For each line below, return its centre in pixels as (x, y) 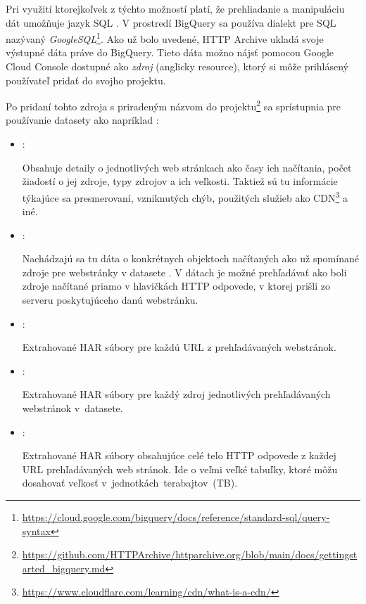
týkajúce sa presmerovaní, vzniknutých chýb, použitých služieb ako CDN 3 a (185, 196)
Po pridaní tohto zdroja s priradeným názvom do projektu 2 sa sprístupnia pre (173, 105)
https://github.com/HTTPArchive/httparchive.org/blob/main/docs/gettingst (190, 554)
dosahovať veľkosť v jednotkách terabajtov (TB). (130, 483)
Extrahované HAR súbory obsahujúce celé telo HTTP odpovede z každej (179, 455)
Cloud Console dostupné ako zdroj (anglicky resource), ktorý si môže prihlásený (177, 66)
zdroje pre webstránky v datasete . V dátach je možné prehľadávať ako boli (184, 272)
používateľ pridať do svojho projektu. (86, 80)
